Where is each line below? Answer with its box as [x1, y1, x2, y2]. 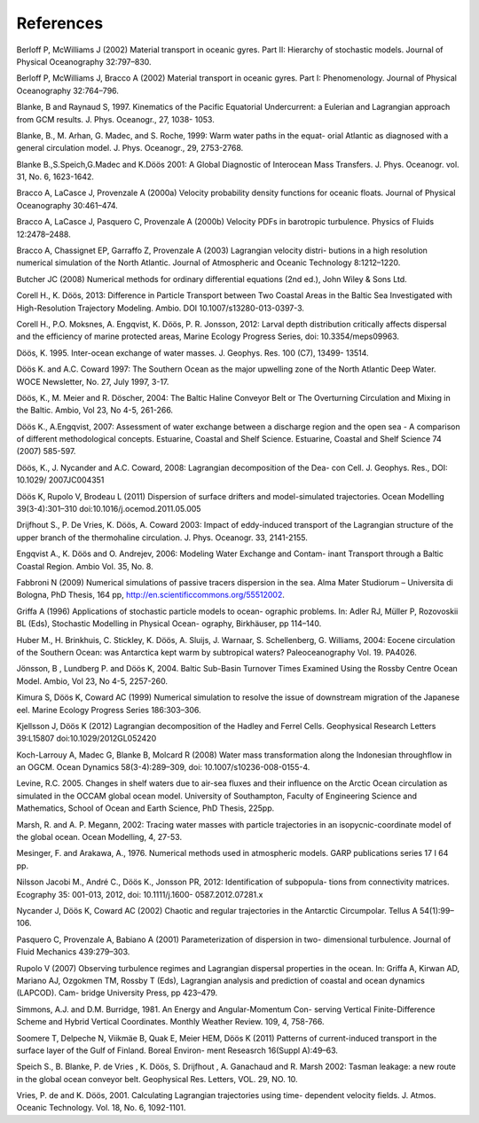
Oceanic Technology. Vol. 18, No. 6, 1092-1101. [16, 1103, 186, 1113]
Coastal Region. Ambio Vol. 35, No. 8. [16, 561, 154, 571]
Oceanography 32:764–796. [16, 85, 120, 96]
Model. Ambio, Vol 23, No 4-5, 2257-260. [16, 675, 169, 687]
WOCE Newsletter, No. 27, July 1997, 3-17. [16, 376, 169, 387]
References [16, 13, 104, 33]
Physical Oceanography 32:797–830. [16, 56, 152, 67]
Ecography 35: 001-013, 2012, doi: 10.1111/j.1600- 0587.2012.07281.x [16, 889, 263, 899]
